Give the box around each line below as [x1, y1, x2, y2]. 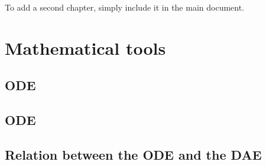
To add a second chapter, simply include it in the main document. [5, 1, 245, 13]
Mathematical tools [5, 35, 166, 60]
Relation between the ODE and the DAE [5, 145, 262, 163]
